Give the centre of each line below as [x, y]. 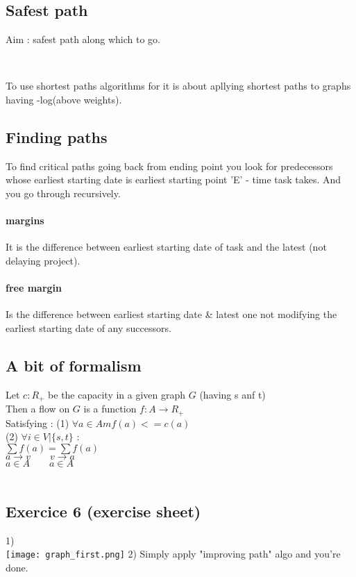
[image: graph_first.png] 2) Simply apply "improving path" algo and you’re [173, 554]
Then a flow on [38, 409]
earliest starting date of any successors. [88, 327]
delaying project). [43, 260]
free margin [34, 288]
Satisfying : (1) [37, 423]
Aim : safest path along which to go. [83, 39]
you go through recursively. [63, 193]
